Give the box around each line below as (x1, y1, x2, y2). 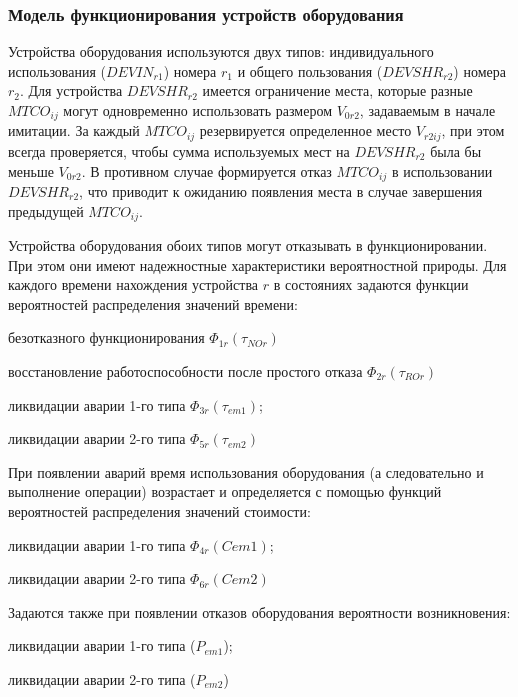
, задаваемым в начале (359, 100, 496, 120)
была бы (430, 140, 482, 161)
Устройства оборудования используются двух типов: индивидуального (8, 41, 434, 62)
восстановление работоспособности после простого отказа (8, 360, 363, 381)
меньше (8, 160, 54, 181)
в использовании (391, 160, 493, 181)
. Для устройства (20, 80, 123, 101)
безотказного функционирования (8, 327, 205, 348)
